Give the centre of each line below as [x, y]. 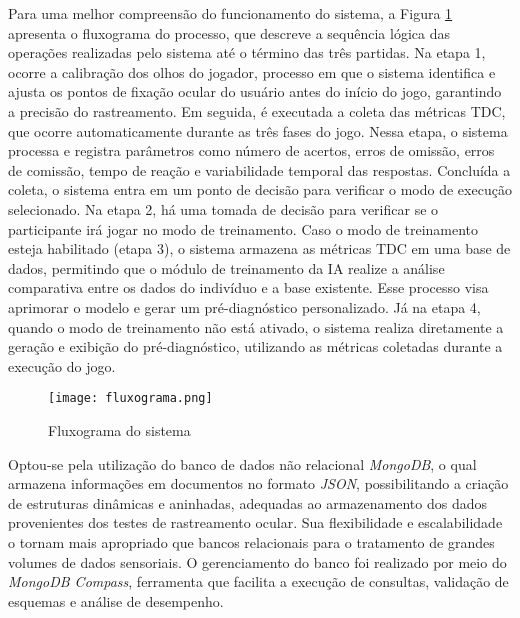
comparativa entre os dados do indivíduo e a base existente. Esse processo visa [248, 287]
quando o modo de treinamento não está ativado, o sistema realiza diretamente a [256, 326]
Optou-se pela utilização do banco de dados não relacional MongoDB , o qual [242, 463]
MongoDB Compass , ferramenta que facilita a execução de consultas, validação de [258, 581]
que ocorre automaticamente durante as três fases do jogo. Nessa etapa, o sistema [258, 130]
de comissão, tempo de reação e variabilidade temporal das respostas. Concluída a [259, 169]
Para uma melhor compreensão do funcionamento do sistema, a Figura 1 [230, 13]
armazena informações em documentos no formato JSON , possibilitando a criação [258, 483]
